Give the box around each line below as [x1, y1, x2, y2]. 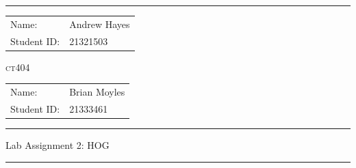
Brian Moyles [69, 85, 125, 99]
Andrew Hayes [69, 16, 130, 31]
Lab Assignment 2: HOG [5, 137, 110, 152]
